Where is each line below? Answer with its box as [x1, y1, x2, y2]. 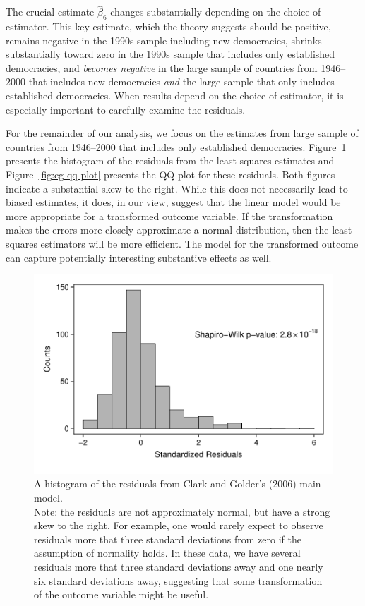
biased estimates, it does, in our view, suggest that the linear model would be [6, 195, 341, 210]
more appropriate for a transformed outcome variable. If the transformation [6, 208, 333, 223]
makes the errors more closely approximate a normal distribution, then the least [6, 222, 352, 237]
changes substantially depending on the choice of [110, 4, 321, 19]
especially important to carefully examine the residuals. [6, 102, 246, 116]
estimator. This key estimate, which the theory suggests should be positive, [6, 19, 331, 34]
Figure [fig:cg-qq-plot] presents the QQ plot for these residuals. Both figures [6, 166, 335, 181]
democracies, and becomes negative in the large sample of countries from [6, 60, 318, 75]
